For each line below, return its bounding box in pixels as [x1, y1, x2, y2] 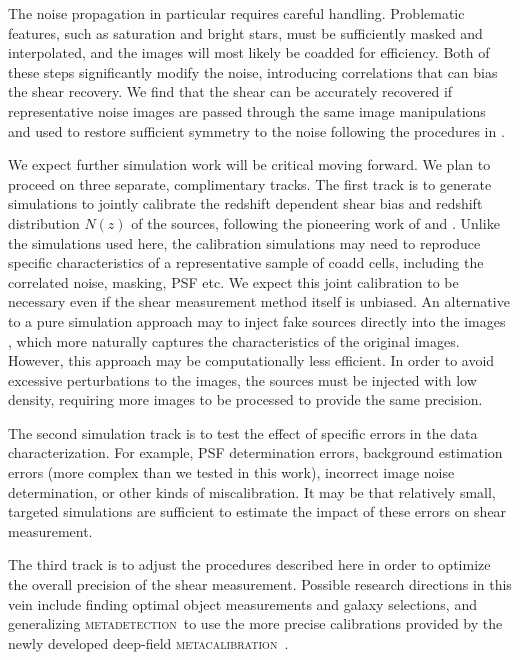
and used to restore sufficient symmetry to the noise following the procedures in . [8, 120, 505, 141]
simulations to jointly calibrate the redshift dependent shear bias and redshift [8, 193, 483, 214]
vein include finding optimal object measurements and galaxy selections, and [8, 593, 477, 614]
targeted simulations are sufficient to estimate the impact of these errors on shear [8, 501, 507, 522]
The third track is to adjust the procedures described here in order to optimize [8, 554, 491, 575]
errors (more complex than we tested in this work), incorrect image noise [8, 462, 455, 483]
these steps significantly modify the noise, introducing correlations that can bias [8, 61, 498, 82]
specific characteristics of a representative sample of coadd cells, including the [8, 252, 484, 273]
